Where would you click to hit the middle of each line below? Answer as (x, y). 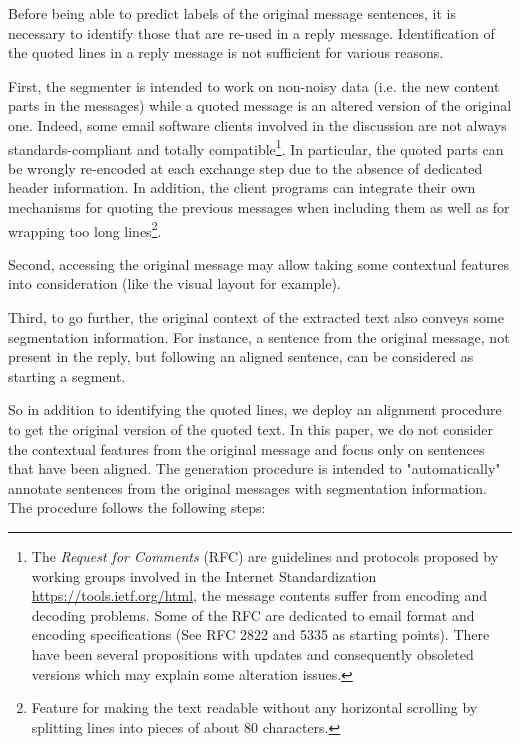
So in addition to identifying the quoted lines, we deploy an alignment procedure (255, 409)
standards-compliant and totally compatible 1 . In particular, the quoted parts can (256, 147)
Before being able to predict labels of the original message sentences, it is (232, 13)
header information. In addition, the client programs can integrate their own (242, 187)
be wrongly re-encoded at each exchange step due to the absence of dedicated (245, 167)
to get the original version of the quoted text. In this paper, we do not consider (250, 429)
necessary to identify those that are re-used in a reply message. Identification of (251, 32)
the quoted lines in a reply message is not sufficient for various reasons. (226, 52)
